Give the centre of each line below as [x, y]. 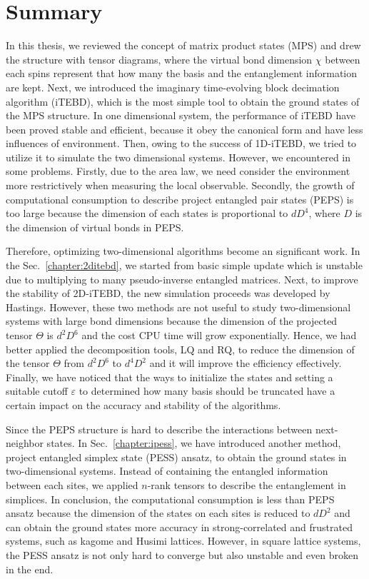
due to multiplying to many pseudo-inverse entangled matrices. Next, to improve [182, 279]
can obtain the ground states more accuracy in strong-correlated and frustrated [179, 527]
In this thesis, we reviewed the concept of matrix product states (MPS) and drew [183, 45]
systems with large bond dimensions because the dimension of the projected [172, 321]
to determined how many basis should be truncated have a [207, 391]
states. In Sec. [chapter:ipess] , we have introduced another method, [194, 443]
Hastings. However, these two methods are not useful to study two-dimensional [178, 307]
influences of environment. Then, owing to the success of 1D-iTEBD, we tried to [181, 143]
